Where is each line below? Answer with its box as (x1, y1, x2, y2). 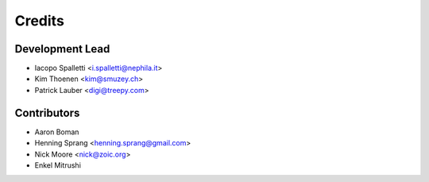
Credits (14, 12, 65, 29)
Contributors (14, 106, 80, 119)
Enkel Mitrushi (34, 160, 81, 170)
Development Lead (14, 42, 110, 56)
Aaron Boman (34, 127, 79, 137)
